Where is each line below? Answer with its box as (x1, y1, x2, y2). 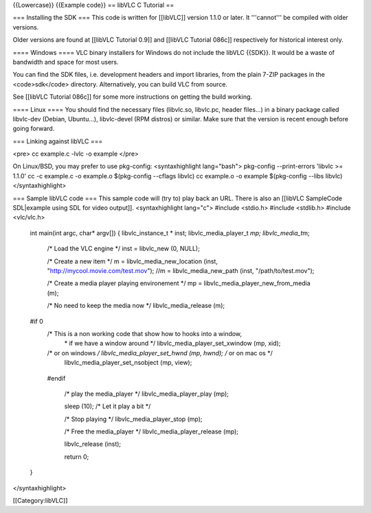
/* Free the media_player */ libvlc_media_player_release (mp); (64, 427, 239, 436)
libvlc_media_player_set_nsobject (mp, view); (64, 359, 192, 367)
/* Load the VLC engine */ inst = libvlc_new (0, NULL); (47, 244, 201, 253)
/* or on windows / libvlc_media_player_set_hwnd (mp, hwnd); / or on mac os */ (47, 348, 273, 357)
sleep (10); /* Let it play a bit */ (64, 402, 151, 411)
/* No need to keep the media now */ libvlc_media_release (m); (47, 302, 225, 310)
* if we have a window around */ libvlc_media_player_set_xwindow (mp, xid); (64, 339, 281, 348)
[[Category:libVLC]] (12, 497, 68, 505)
